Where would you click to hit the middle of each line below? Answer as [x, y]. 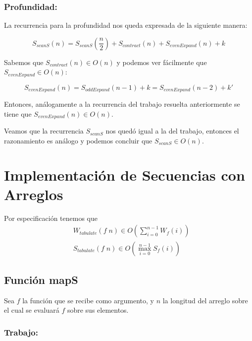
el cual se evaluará [32, 310]
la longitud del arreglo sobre [205, 300]
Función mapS [41, 279]
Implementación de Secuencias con [125, 174]
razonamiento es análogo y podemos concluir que [78, 140]
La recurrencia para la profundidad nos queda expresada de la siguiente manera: [126, 25]
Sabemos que [24, 62]
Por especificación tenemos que [51, 218]
